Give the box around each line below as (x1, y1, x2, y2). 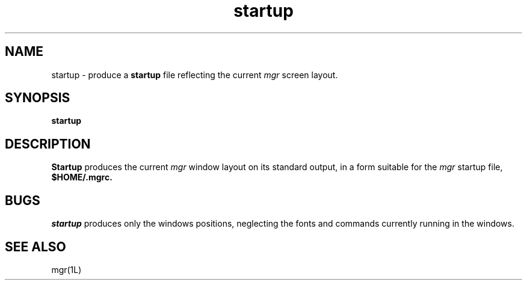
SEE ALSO (5, 239, 66, 254)
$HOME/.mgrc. (51, 172, 112, 183)
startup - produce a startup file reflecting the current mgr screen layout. (51, 69, 338, 80)
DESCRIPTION (5, 136, 91, 152)
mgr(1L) (51, 264, 82, 275)
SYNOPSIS (5, 90, 70, 106)
